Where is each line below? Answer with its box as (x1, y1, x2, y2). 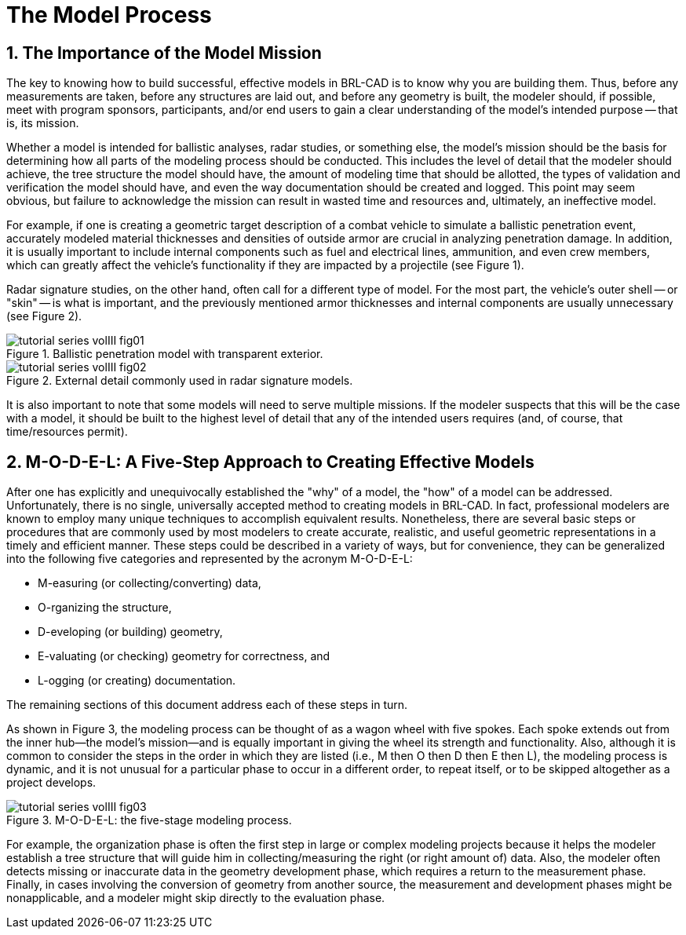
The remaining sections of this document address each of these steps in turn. (6, 698, 408, 712)
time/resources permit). (6, 425, 128, 439)
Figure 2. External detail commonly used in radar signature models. (6, 374, 353, 388)
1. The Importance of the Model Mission (6, 42, 322, 63)
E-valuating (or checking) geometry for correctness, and (38, 649, 330, 663)
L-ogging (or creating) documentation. (38, 674, 236, 688)
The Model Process (6, 2, 212, 28)
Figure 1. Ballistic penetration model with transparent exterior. (6, 347, 323, 361)
